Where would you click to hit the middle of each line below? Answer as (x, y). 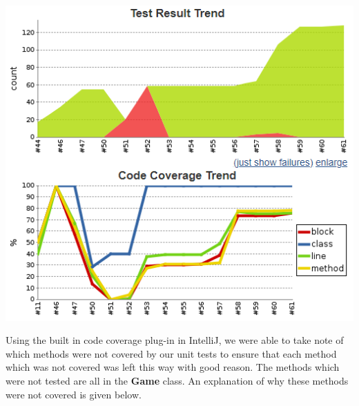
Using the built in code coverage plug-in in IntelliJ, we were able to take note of (175, 340)
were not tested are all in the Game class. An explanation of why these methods (177, 381)
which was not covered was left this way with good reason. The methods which (173, 367)
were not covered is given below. (74, 394)
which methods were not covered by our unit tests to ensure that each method (171, 353)
